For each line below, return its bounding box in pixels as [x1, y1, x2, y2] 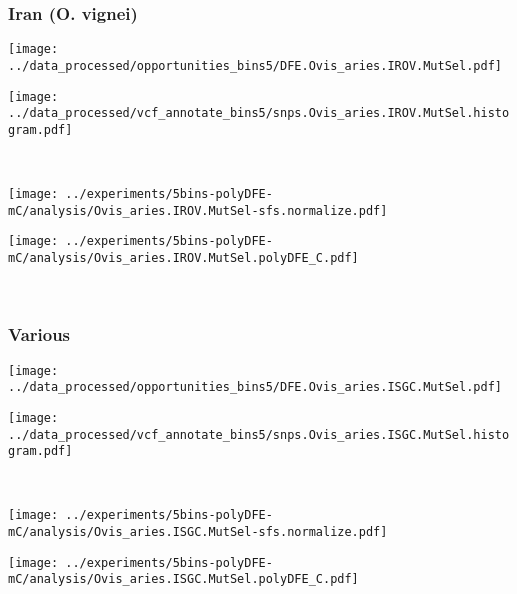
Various [8, 322, 71, 347]
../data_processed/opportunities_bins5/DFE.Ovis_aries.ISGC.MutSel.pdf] [8, 380, 502, 395]
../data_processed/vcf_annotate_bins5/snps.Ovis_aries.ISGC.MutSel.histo [8, 427, 510, 442]
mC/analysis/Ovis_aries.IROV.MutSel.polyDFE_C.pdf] [8, 251, 359, 266]
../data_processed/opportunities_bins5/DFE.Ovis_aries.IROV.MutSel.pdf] [8, 58, 502, 73]
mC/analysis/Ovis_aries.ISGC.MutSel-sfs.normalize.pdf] [8, 525, 388, 540]
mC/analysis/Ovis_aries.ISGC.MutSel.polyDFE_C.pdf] [8, 572, 359, 587]
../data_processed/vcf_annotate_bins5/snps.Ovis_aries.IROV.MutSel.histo [8, 106, 510, 121]
